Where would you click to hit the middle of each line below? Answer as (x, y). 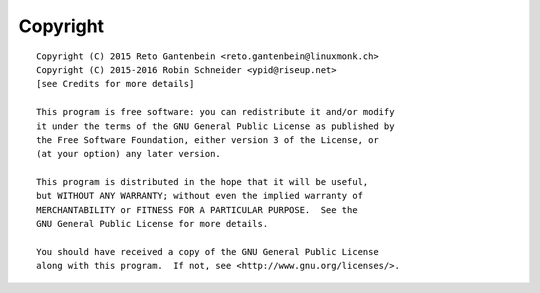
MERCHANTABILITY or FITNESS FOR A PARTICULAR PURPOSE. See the (197, 209)
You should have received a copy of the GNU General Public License (207, 252)
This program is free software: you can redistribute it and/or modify (215, 112)
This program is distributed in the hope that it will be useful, (202, 182)
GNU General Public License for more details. (152, 224)
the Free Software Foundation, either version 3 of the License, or (207, 139)
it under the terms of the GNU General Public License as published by (215, 126)
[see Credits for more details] (115, 84)
